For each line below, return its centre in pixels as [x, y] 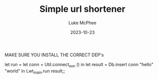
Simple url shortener [82, 9]
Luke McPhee [82, 23]
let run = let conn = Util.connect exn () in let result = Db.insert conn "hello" [79, 65]
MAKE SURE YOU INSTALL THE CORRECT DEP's [54, 55]
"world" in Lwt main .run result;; [35, 71]
